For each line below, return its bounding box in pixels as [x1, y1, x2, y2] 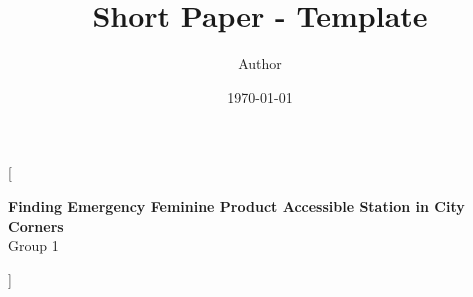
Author [238, 53, 282, 74]
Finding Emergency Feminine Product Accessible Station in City [8, 195, 465, 216]
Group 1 [8, 235, 59, 256]
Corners [8, 215, 64, 236]
